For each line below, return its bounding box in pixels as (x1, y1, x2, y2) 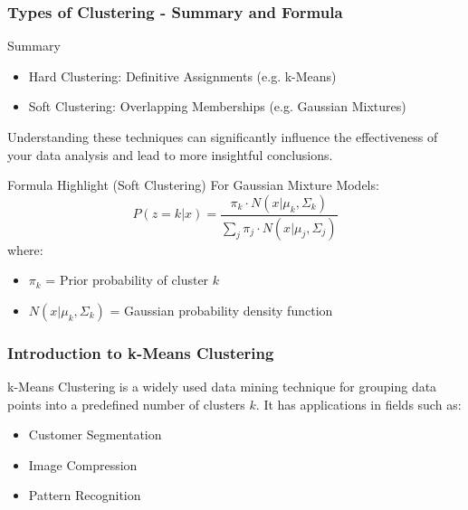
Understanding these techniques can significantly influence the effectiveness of (7, 127, 438, 146)
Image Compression (28, 455, 138, 474)
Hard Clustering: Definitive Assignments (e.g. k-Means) (28, 66, 337, 85)
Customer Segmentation (28, 425, 162, 444)
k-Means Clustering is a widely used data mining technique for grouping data (7, 377, 437, 396)
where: (7, 240, 43, 259)
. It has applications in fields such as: (255, 394, 462, 413)
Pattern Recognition (28, 486, 141, 505)
